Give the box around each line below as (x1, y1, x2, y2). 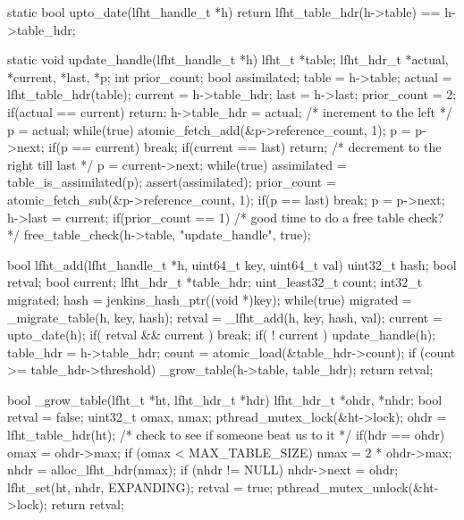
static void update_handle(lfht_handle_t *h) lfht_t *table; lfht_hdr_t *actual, (7, 50, 449, 69)
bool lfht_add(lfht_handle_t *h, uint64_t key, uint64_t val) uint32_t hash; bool (7, 255, 457, 273)
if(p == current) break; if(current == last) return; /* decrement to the (48, 138, 442, 156)
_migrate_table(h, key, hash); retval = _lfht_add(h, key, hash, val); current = (7, 307, 443, 326)
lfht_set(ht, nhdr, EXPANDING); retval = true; (7, 477, 274, 496)
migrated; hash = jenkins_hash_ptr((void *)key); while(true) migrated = (7, 289, 412, 308)
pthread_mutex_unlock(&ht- (276, 477, 439, 496)
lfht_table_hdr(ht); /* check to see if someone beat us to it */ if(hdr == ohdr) (7, 425, 445, 444)
